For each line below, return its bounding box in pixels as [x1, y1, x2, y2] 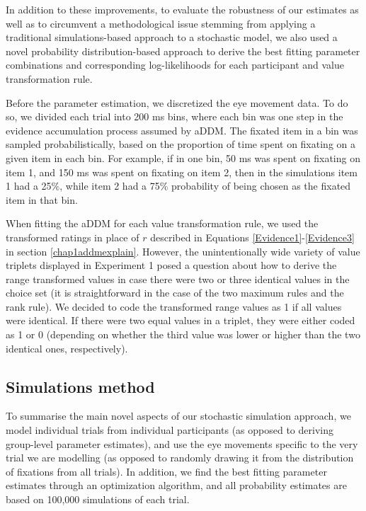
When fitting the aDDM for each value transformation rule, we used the [6, 216, 319, 231]
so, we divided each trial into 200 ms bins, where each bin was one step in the [6, 109, 343, 124]
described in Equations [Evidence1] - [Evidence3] [150, 229, 355, 244]
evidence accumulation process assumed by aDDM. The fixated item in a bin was [6, 122, 358, 137]
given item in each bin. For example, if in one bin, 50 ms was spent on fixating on [6, 150, 360, 165]
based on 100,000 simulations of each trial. [6, 492, 190, 507]
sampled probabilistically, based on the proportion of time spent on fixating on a [6, 137, 355, 151]
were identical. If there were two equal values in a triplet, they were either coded [6, 313, 355, 328]
